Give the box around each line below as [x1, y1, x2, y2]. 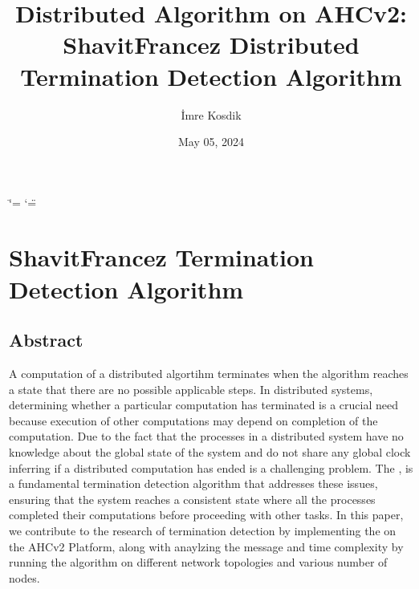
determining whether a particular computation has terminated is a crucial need [9, 396, 398, 413]
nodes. [9, 569, 40, 586]
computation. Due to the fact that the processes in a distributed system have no [9, 428, 404, 445]
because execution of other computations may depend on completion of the [9, 412, 378, 429]
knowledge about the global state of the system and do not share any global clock [9, 444, 411, 461]
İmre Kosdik [181, 106, 242, 123]
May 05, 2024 [177, 133, 245, 150]
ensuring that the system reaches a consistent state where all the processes [9, 490, 376, 507]
